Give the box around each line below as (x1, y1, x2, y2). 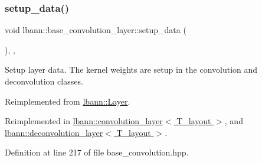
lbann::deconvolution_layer (5, 126, 103, 138)
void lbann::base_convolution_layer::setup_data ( (5, 24, 186, 36)
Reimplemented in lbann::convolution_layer (5, 115, 163, 127)
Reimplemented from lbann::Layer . (5, 95, 130, 107)
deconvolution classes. (5, 75, 83, 87)
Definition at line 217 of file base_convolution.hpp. (5, 146, 189, 158)
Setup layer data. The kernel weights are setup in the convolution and (5, 63, 258, 76)
